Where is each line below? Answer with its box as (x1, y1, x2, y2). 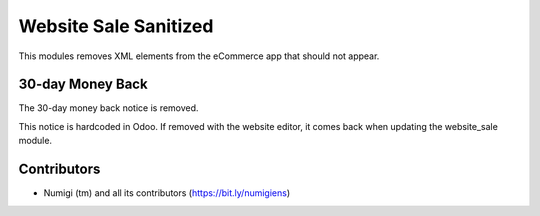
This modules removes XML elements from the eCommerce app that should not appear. (18, 50, 380, 62)
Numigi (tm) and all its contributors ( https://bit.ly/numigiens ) (43, 187, 291, 199)
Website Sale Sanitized (18, 15, 214, 37)
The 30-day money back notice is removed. (18, 102, 199, 114)
